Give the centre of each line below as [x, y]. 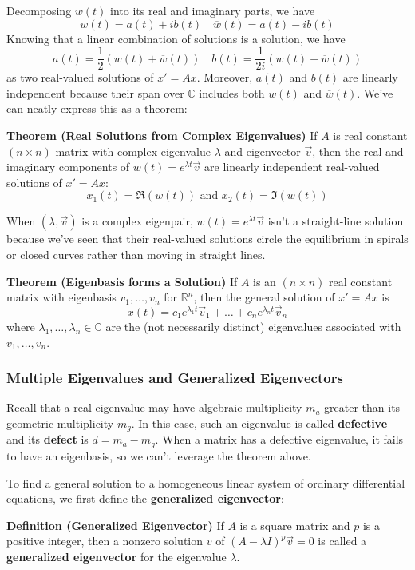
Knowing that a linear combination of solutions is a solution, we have [176, 38]
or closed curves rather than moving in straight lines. [136, 254]
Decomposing [39, 10]
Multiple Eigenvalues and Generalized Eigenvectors [175, 378]
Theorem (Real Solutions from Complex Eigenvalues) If [162, 136]
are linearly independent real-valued [292, 167]
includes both [232, 92]
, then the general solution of [264, 297]
